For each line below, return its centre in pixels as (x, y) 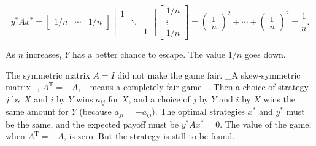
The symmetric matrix (48, 75)
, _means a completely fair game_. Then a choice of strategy (193, 87)
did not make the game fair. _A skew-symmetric (209, 75)
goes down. (265, 54)
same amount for (37, 111)
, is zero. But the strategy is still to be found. (149, 136)
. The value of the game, (266, 124)
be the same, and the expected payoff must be (92, 124)
